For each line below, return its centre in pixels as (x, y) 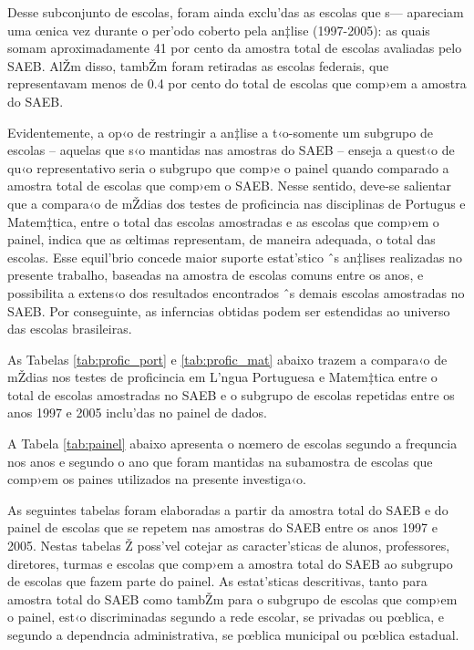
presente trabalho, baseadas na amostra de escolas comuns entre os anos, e (216, 275)
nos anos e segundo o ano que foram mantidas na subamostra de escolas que (220, 461)
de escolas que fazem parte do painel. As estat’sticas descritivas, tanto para (217, 581)
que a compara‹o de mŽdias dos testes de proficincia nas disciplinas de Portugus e (237, 203)
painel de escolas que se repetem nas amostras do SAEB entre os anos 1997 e (222, 527)
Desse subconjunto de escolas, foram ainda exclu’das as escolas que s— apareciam (236, 12)
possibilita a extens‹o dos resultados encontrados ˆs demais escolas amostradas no (236, 292)
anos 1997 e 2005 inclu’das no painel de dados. (137, 413)
